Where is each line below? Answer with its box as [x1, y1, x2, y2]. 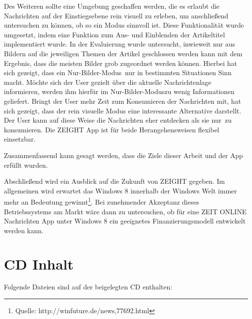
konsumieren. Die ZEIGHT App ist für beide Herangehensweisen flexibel [4, 124, 220, 134]
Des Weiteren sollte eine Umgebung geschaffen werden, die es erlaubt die [4, 1, 220, 11]
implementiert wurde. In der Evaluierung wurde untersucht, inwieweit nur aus [4, 39, 236, 49]
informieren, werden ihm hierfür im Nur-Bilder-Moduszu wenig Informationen [4, 86, 235, 96]
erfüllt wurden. [4, 159, 48, 170]
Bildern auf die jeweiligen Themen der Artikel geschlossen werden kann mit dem [4, 48, 243, 58]
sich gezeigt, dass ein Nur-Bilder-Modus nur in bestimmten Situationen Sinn [4, 67, 232, 78]
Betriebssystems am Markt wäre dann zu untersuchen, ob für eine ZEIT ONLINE [4, 206, 247, 216]
